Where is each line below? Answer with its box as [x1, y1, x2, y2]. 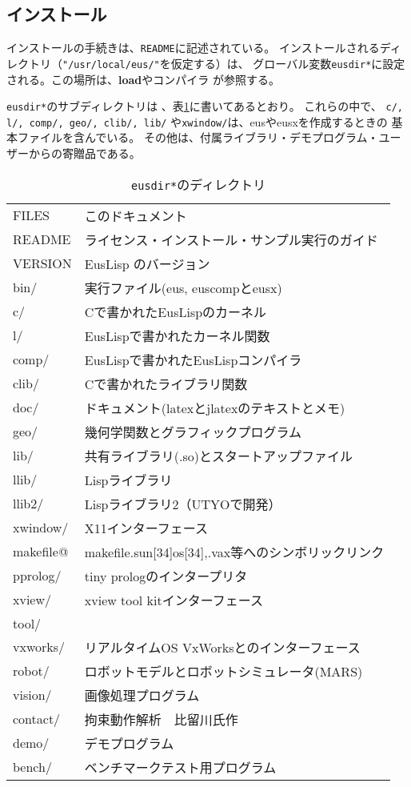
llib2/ [13, 494, 44, 513]
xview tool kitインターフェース [84, 590, 263, 609]
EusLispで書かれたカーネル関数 [84, 326, 270, 345]
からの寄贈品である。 [28, 145, 141, 162]
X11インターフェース [84, 518, 209, 537]
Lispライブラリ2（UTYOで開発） [84, 494, 281, 513]
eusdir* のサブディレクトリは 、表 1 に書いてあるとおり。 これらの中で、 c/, [6, 98, 403, 114]
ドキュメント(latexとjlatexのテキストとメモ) [84, 398, 345, 417]
